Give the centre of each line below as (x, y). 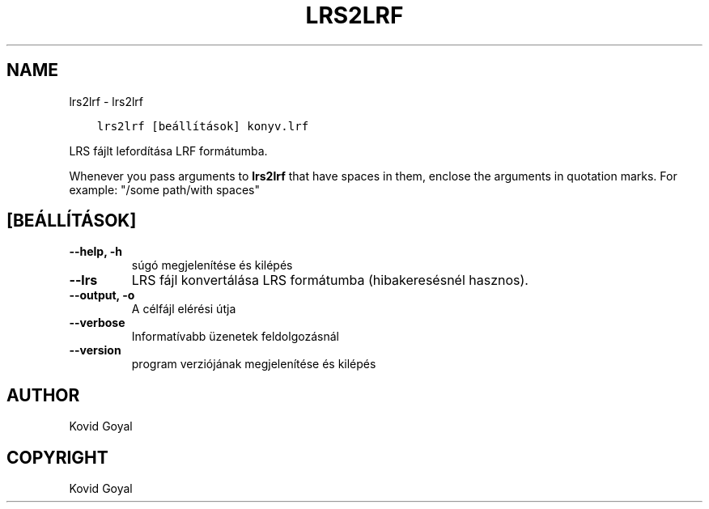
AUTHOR (43, 395)
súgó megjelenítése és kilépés (212, 265)
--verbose (97, 323)
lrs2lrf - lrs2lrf (106, 101)
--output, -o (102, 295)
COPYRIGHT (57, 457)
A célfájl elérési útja (184, 309)
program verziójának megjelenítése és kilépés (254, 364)
